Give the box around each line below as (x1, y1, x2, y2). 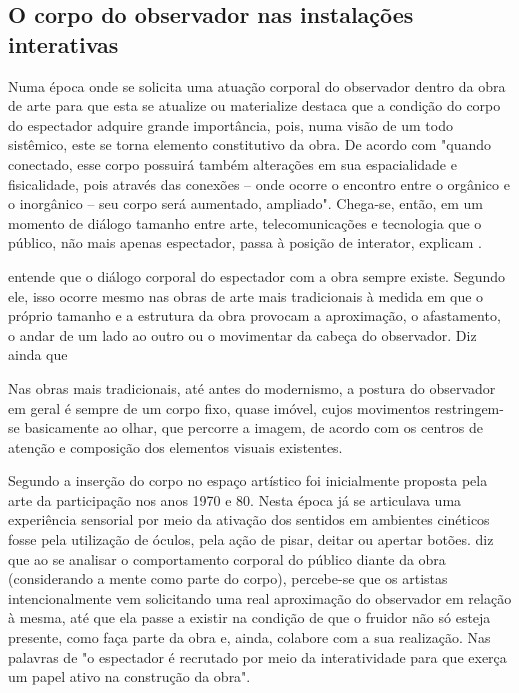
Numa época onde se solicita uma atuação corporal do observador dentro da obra (8, 75, 506, 96)
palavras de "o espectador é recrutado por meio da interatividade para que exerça (8, 646, 507, 667)
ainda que (8, 344, 68, 365)
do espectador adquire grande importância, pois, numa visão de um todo (8, 114, 453, 135)
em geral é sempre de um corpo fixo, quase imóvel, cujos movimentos (8, 397, 430, 418)
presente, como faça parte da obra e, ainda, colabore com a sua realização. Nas (8, 627, 491, 648)
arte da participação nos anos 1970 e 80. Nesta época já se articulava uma (8, 489, 462, 510)
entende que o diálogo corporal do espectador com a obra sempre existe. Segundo (8, 265, 506, 286)
